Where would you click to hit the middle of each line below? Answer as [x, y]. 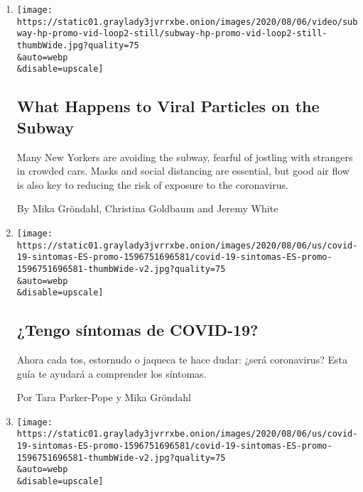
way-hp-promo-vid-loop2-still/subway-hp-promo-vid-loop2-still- [172, 34]
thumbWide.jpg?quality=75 [78, 45]
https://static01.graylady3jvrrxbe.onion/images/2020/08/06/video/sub [187, 22]
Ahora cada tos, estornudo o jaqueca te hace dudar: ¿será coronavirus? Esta [182, 360]
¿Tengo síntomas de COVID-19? [137, 330]
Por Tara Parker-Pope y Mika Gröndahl [104, 397]
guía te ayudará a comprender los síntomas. [112, 373]
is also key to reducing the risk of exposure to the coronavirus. [152, 184]
